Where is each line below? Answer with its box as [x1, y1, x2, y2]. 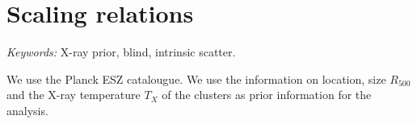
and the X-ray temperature [6, 86, 141, 103]
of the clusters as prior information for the [162, 86, 372, 103]
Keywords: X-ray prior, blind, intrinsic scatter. [6, 43, 236, 60]
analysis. [6, 101, 48, 118]
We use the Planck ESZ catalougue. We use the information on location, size [6, 70, 386, 87]
